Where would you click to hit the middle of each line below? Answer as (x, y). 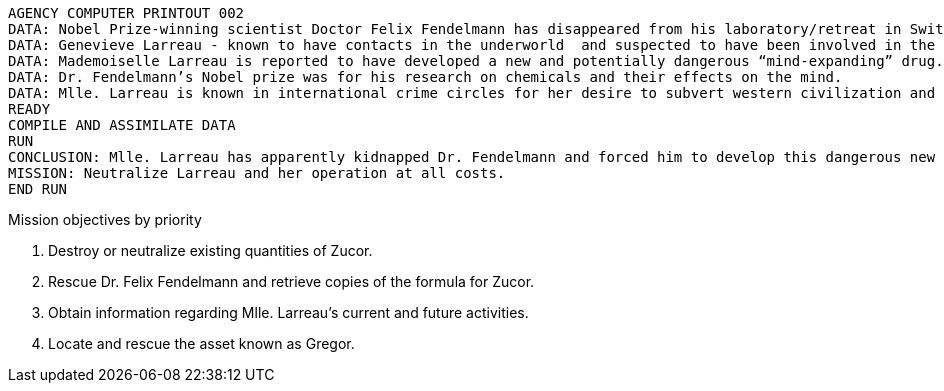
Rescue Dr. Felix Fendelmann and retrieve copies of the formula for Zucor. (291, 281)
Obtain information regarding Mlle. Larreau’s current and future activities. (288, 312)
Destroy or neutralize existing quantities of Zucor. (210, 250)
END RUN (38, 189)
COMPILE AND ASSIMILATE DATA (122, 125)
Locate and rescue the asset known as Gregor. (201, 343)
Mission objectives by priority (105, 219)
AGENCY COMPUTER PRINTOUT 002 (126, 13)
